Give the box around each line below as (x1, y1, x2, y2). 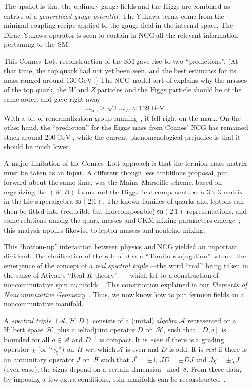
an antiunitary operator (4, 354, 75, 365)
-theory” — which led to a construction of (92, 270, 219, 280)
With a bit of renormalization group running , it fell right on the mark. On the (4, 112, 241, 123)
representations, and (186, 205, 247, 215)
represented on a (187, 315, 237, 325)
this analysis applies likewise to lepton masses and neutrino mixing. (4, 225, 205, 235)
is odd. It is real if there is (169, 344, 247, 354)
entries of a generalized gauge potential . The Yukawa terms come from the (4, 10, 224, 21)
